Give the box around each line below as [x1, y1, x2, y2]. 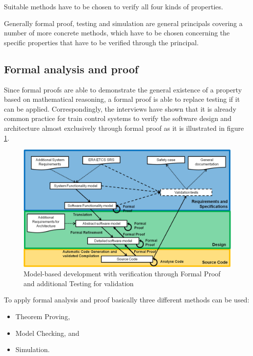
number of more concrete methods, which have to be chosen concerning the [4, 28, 230, 38]
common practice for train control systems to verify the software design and [4, 113, 232, 123]
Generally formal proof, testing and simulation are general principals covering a [4, 18, 243, 28]
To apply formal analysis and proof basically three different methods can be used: [4, 295, 250, 305]
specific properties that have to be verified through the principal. [4, 37, 199, 47]
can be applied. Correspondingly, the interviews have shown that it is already [4, 103, 236, 114]
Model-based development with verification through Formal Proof [24, 268, 221, 279]
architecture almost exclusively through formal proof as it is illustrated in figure [4, 122, 244, 133]
